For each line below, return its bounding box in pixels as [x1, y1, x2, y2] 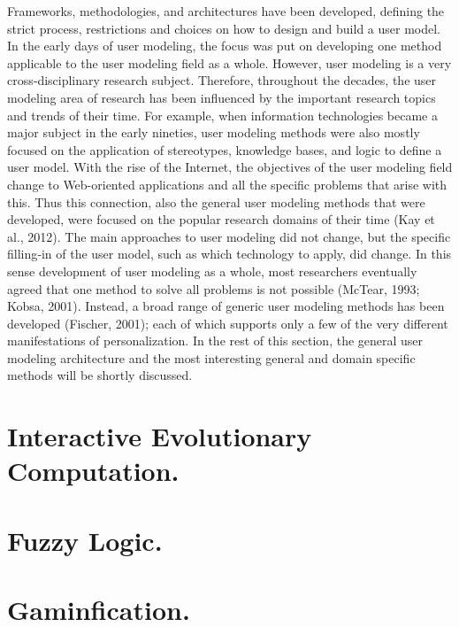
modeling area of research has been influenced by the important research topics [7, 88, 436, 106]
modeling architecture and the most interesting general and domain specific [7, 348, 416, 367]
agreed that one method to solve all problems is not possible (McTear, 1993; [7, 279, 420, 298]
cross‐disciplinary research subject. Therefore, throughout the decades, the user [7, 71, 437, 89]
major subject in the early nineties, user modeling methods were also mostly [7, 123, 420, 142]
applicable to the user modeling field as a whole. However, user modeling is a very [7, 53, 452, 72]
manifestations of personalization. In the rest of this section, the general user [7, 331, 424, 350]
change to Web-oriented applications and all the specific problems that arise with [7, 174, 448, 193]
